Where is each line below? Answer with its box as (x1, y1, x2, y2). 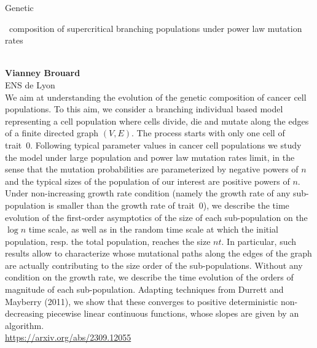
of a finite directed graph (5, 126, 99, 139)
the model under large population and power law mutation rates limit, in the (5, 150, 295, 163)
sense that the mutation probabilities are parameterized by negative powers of (5, 163, 299, 176)
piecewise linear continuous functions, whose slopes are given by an (46, 307, 299, 320)
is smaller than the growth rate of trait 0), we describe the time (48, 198, 289, 211)
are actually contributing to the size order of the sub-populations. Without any (5, 258, 303, 271)
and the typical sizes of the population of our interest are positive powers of (5, 174, 290, 187)
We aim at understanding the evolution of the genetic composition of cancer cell (5, 90, 307, 103)
